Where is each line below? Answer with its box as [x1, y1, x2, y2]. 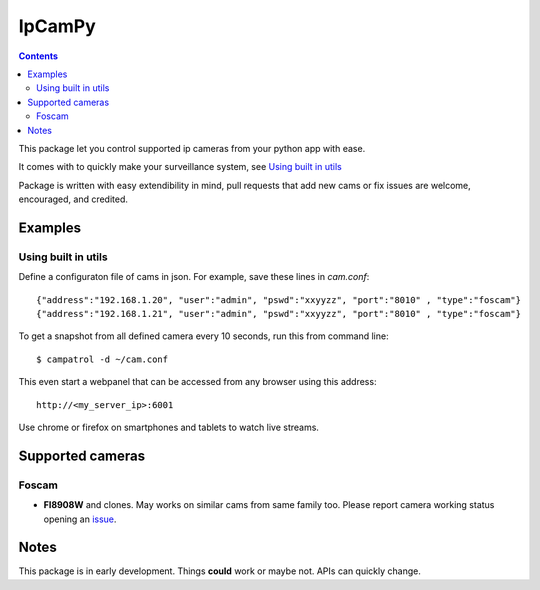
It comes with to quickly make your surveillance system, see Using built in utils [18, 161, 342, 173]
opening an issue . [43, 513, 117, 525]
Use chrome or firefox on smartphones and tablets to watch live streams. [18, 421, 320, 433]
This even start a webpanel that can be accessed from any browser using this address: [18, 376, 377, 388]
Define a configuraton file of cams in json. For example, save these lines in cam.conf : [18, 271, 370, 283]
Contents [18, 50, 59, 62]
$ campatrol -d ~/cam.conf [36, 353, 169, 365]
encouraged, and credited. [18, 193, 129, 205]
